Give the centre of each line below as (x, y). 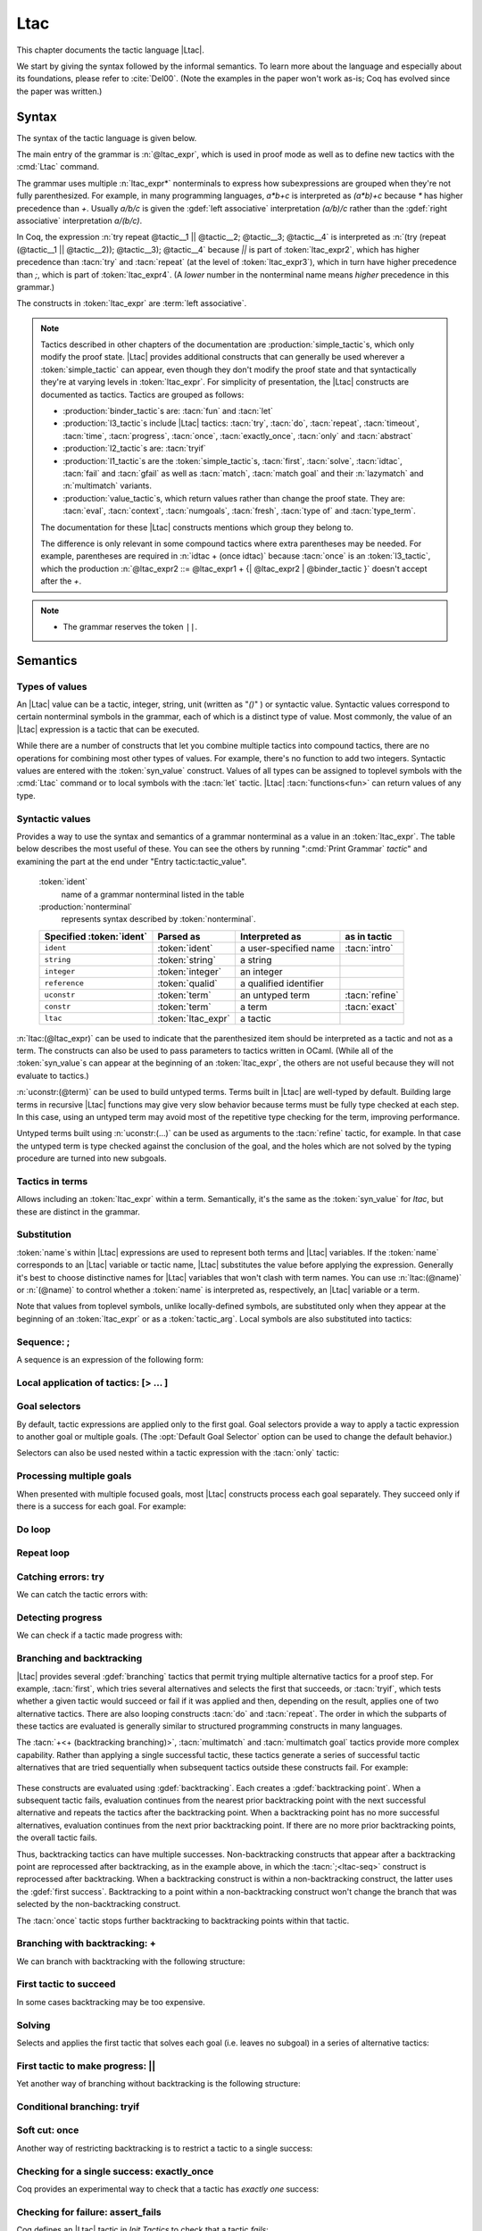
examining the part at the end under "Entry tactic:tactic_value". (132, 861)
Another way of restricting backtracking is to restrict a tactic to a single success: (165, 2148)
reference (64, 983)
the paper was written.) (59, 91)
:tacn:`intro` (369, 948)
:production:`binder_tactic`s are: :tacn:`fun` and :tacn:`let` (168, 411)
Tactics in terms (52, 1181)
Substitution (44, 1234)
